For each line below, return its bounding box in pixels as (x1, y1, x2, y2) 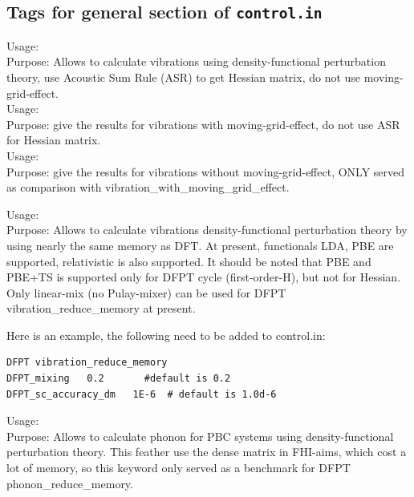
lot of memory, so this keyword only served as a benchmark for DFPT (6, 459, 351, 476)
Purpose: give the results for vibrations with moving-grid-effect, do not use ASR (6, 115, 400, 132)
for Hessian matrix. (6, 131, 101, 148)
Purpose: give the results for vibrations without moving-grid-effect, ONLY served (6, 163, 405, 180)
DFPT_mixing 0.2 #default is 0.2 (6, 373, 231, 385)
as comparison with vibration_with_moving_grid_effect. (6, 179, 290, 196)
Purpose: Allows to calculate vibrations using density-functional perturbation (6, 53, 386, 70)
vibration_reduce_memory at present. (6, 300, 196, 317)
